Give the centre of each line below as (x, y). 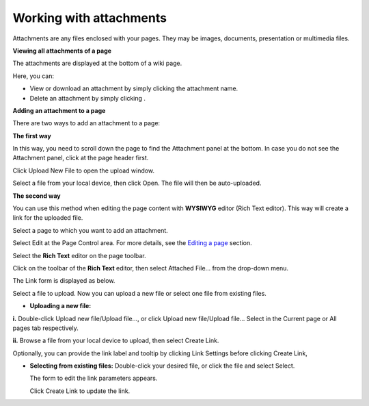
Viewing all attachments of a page (62, 51)
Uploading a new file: (60, 306)
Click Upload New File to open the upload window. (84, 170)
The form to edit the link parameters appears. (94, 378)
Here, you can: (33, 76)
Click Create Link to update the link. (80, 391)
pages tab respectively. (45, 328)
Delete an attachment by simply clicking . (88, 98)
